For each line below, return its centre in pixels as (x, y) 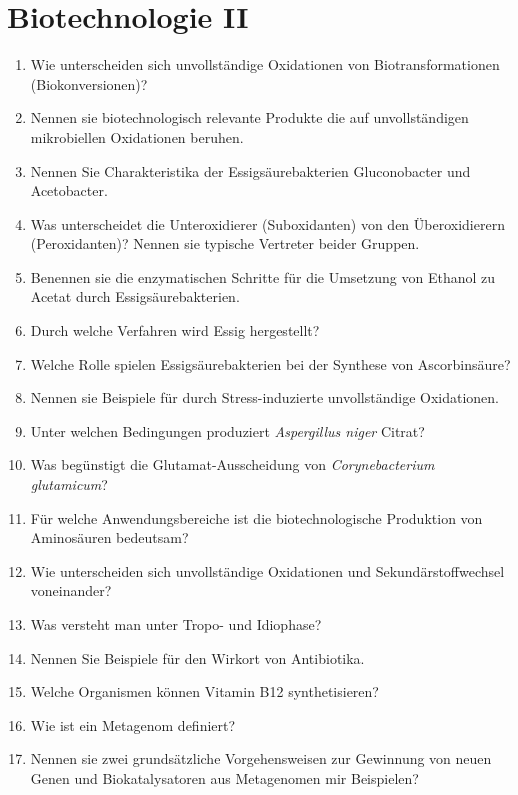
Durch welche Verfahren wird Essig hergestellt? (175, 330)
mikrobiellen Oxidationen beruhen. (137, 136)
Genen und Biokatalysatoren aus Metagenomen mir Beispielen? (224, 777)
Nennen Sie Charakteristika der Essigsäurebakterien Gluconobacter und (250, 170)
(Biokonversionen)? (89, 83)
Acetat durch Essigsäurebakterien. (135, 296)
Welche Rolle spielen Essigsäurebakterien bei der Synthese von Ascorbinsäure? (270, 363)
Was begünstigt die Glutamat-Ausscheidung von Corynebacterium (232, 464)
